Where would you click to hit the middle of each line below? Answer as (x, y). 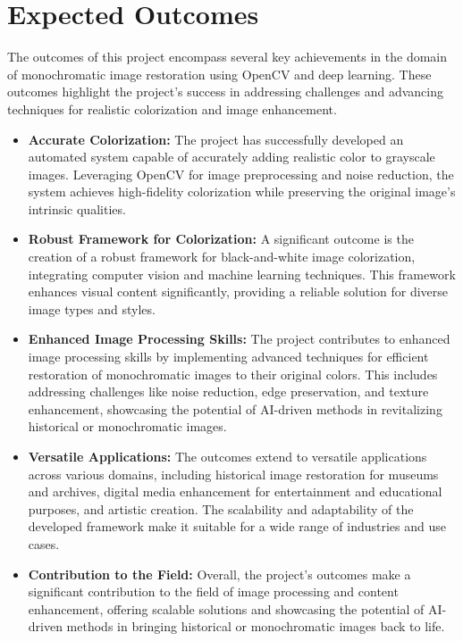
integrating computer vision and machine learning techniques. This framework (242, 274)
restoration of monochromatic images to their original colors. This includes (233, 374)
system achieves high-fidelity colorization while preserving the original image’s (242, 191)
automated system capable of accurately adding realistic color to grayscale (231, 157)
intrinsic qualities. (77, 208)
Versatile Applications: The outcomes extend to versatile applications (227, 456)
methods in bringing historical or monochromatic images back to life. (256, 626)
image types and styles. (92, 308)
